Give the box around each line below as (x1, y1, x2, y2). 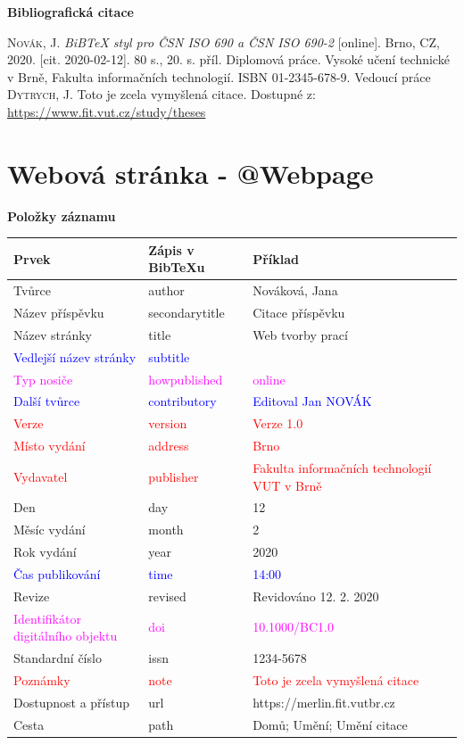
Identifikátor (13, 608, 81, 627)
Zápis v (148, 240, 195, 259)
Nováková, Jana (253, 281, 338, 300)
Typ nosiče (13, 369, 73, 388)
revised (148, 586, 186, 605)
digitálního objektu (13, 626, 118, 645)
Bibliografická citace (7, 3, 134, 21)
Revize (13, 586, 50, 605)
